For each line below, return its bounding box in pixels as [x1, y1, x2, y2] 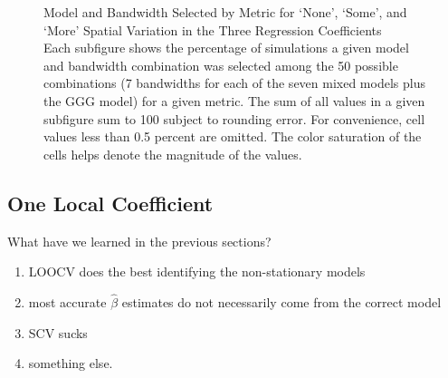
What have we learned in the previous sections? [7, 231, 272, 250]
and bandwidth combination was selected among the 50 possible [43, 55, 398, 74]
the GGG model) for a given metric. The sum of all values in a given [43, 91, 425, 110]
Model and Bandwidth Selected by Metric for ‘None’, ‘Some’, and [43, 3, 407, 21]
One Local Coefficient [7, 189, 214, 217]
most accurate [28, 292, 107, 311]
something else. [28, 354, 113, 373]
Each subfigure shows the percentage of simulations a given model [43, 38, 409, 57]
